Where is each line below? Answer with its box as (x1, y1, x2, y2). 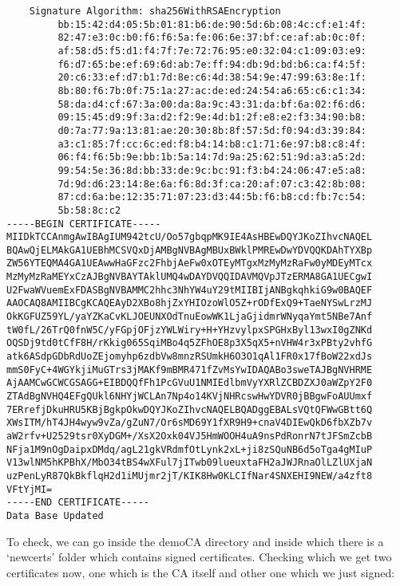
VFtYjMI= (6, 483, 53, 495)
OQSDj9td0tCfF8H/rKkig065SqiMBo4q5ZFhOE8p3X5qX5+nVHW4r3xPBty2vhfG (6, 337, 373, 349)
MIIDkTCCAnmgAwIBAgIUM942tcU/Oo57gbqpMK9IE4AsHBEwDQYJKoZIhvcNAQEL (6, 231, 373, 243)
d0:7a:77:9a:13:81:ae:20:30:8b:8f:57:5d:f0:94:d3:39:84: (57, 124, 367, 136)
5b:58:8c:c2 (57, 204, 121, 216)
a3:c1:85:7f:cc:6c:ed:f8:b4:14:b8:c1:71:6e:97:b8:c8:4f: (57, 138, 367, 150)
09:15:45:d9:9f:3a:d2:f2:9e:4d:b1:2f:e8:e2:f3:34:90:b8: (57, 112, 367, 124)
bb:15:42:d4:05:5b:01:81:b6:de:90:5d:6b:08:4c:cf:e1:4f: (57, 18, 367, 30)
